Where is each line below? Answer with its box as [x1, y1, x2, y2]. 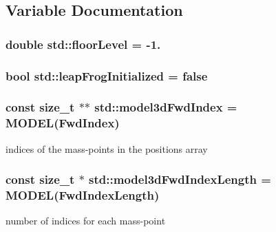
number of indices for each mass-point [6, 213, 166, 228]
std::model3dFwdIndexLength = [89, 171, 271, 188]
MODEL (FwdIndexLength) [6, 187, 160, 204]
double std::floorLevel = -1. [6, 35, 161, 52]
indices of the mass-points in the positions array [6, 141, 208, 156]
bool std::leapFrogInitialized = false [6, 67, 208, 84]
